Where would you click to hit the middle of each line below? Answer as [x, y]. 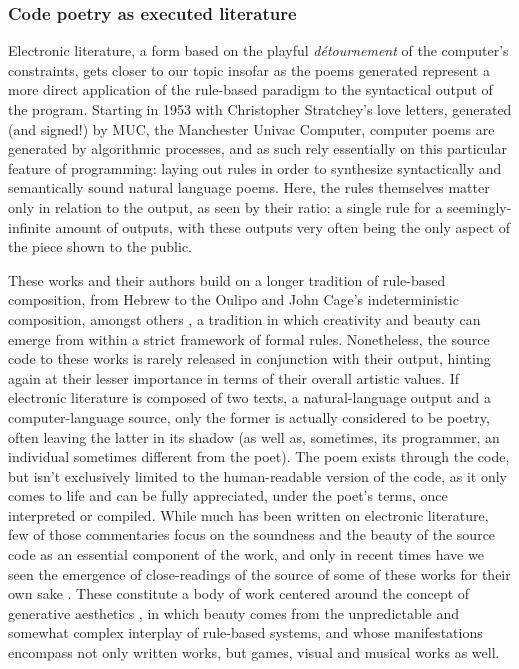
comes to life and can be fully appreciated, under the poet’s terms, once [228, 495]
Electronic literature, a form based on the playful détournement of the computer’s [258, 50]
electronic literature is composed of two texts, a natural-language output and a [249, 397]
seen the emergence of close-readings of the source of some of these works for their [259, 573]
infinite [29, 226]
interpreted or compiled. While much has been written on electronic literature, [248, 514]
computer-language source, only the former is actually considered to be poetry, [249, 416]
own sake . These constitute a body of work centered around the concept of [239, 593]
